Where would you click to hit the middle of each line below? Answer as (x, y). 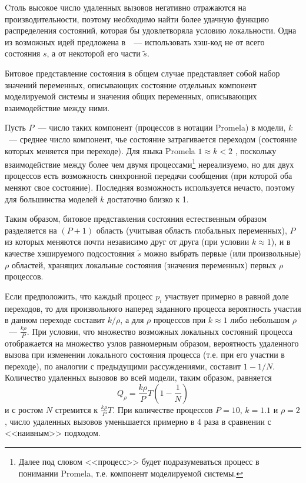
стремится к (76, 409)
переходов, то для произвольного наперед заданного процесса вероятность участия (153, 308)
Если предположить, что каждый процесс (79, 296)
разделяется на (31, 230)
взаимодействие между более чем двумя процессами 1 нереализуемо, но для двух (149, 163)
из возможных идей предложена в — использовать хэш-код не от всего (135, 41)
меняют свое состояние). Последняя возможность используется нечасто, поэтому (150, 187)
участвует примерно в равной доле (227, 296)
